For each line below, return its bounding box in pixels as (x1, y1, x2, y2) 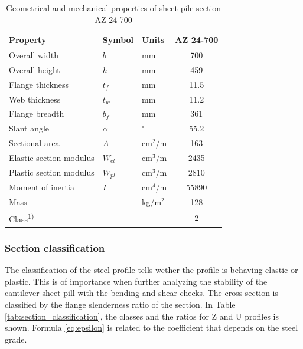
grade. (5, 332, 27, 345)
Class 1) (9, 211, 34, 225)
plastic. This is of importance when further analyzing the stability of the (5, 275, 268, 287)
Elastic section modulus (9, 151, 95, 163)
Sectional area (9, 137, 60, 149)
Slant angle (9, 122, 50, 134)
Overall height (9, 63, 60, 75)
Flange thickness (9, 78, 69, 90)
